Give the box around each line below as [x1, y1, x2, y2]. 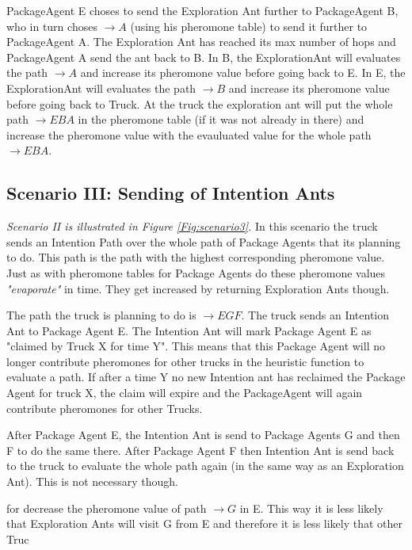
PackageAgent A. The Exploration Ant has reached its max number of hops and [6, 33, 396, 50]
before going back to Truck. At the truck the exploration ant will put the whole [6, 95, 393, 112]
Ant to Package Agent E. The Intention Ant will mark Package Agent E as [6, 322, 372, 338]
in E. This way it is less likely [239, 499, 383, 516]
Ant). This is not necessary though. [6, 473, 178, 490]
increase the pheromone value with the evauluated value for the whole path [6, 126, 372, 143]
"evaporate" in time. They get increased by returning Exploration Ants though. [6, 280, 390, 296]
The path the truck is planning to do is [6, 307, 196, 323]
